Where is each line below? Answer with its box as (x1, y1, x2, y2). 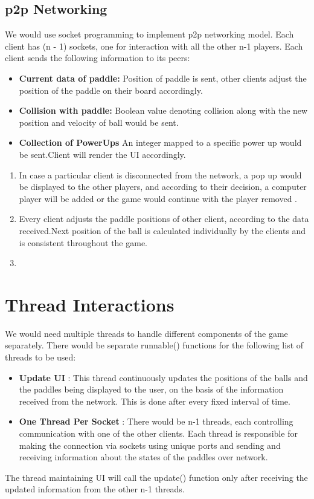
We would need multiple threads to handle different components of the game (5, 327, 288, 339)
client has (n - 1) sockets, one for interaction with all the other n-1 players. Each (5, 39, 303, 52)
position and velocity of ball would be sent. (19, 116, 179, 128)
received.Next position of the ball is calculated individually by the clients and (19, 224, 306, 236)
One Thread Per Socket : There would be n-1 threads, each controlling (19, 415, 293, 428)
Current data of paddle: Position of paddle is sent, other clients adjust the (19, 71, 307, 84)
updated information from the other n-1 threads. (5, 483, 185, 495)
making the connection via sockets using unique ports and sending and (19, 439, 281, 451)
